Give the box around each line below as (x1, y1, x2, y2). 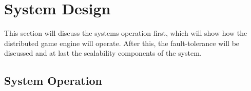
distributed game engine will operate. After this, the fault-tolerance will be (4, 37, 240, 48)
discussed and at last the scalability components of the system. (4, 48, 202, 58)
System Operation (4, 73, 102, 88)
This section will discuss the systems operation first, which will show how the (4, 28, 247, 38)
